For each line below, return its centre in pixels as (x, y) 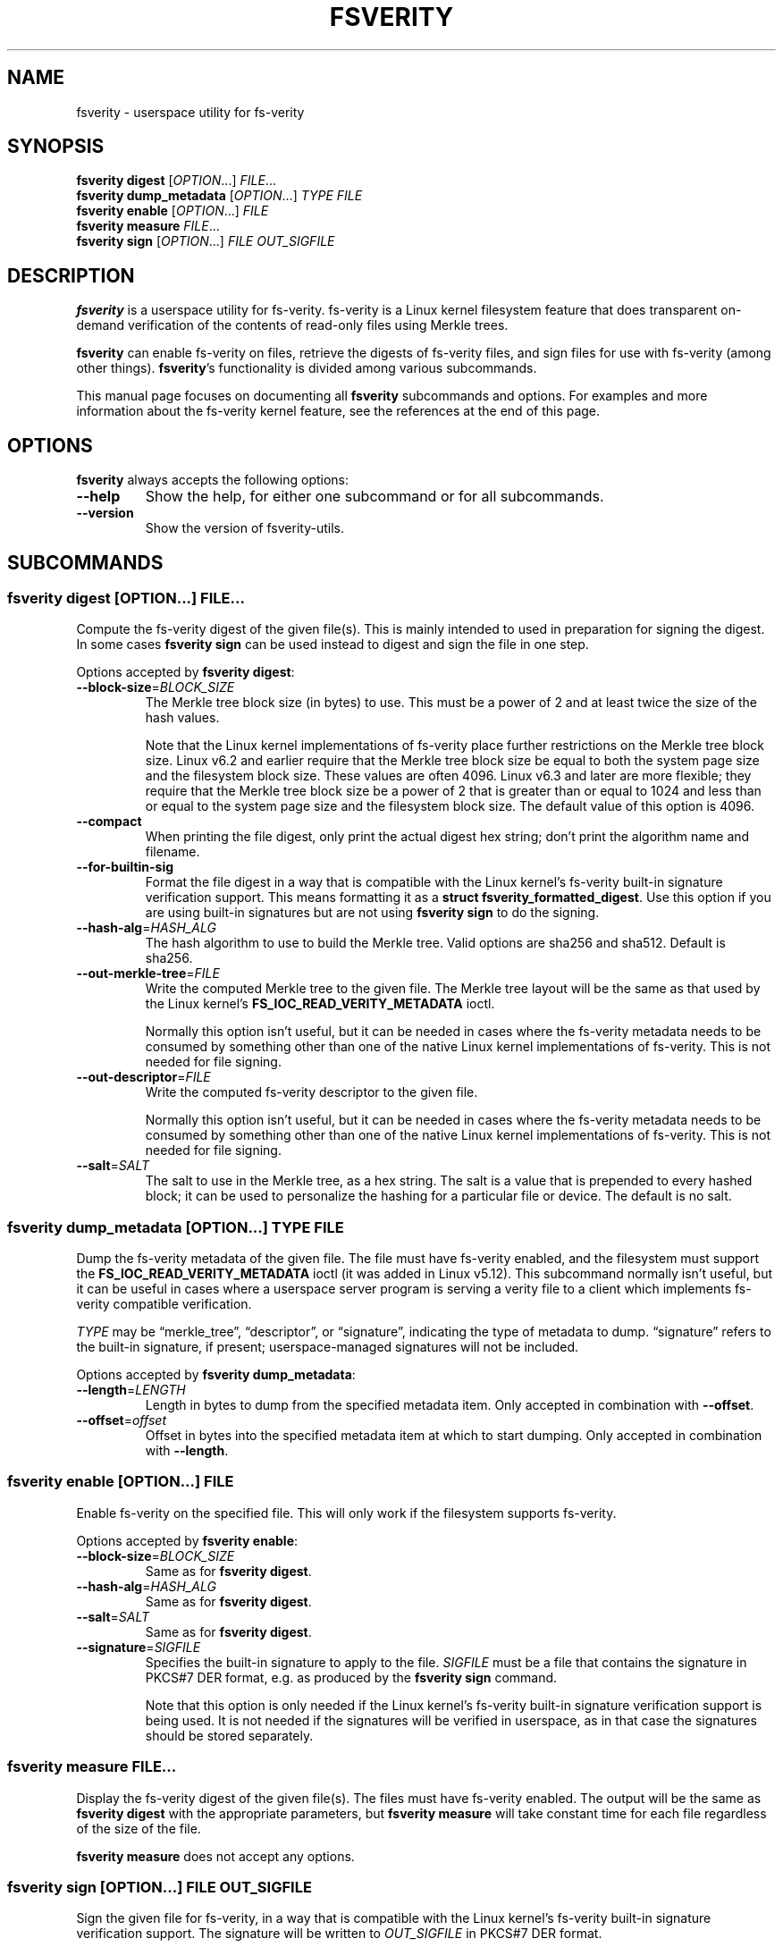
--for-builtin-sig (125, 867)
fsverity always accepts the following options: (213, 480)
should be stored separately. (229, 1735)
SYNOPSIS (56, 147)
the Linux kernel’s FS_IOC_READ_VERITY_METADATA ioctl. (320, 1004)
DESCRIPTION (71, 275)
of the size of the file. (139, 1828)
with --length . (187, 1451)
